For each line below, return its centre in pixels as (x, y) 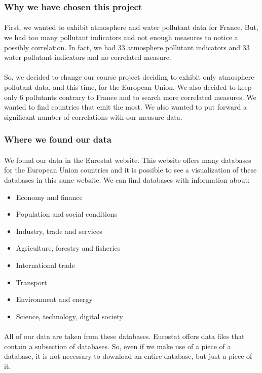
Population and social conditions (67, 214)
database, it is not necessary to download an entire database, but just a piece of (128, 356)
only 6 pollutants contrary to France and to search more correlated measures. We (130, 97)
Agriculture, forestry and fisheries (68, 248)
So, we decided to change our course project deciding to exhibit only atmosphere (129, 77)
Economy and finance (49, 197)
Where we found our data (58, 139)
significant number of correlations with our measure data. (93, 116)
